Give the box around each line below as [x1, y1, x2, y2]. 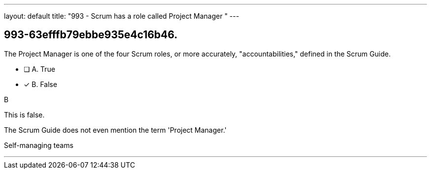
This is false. [4, 110, 45, 119]
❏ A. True [24, 64, 56, 73]
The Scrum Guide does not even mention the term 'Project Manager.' [4, 125, 227, 134]
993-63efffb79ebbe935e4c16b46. [4, 29, 178, 41]
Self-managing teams [4, 141, 74, 149]
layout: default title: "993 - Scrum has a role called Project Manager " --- [4, 12, 239, 20]
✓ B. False [24, 80, 58, 88]
